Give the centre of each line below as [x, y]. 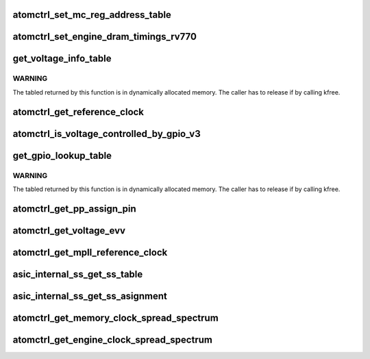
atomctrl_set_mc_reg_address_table [92, 15]
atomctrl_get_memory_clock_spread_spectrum [115, 318]
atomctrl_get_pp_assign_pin [74, 209]
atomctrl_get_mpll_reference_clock [90, 252]
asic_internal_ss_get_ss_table [78, 274]
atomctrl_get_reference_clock [78, 112]
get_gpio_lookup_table [62, 155]
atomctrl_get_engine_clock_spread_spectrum [112, 339]
